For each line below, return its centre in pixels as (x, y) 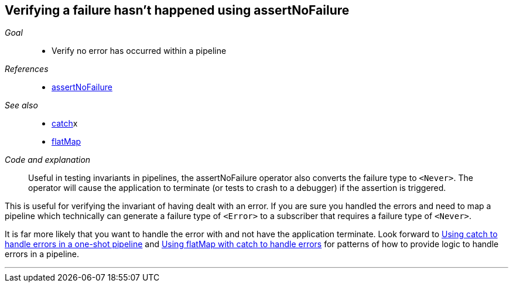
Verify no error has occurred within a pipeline (139, 51)
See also (21, 105)
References (27, 69)
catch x (65, 124)
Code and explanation (48, 160)
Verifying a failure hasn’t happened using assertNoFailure (177, 10)
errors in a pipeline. (42, 254)
